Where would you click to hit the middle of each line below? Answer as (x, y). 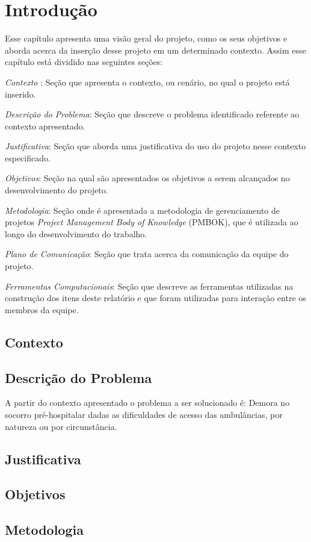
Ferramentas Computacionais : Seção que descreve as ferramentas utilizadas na (149, 286)
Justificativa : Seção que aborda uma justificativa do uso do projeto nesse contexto (155, 146)
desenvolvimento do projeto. (57, 190)
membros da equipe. (42, 309)
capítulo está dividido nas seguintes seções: (84, 62)
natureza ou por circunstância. (61, 426)
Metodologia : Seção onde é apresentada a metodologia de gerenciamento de (143, 210)
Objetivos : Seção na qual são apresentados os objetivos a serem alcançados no (147, 178)
